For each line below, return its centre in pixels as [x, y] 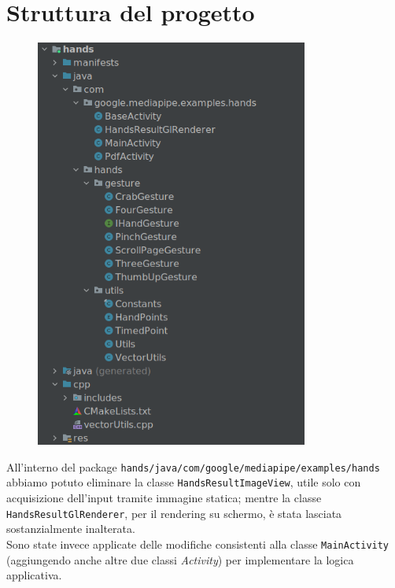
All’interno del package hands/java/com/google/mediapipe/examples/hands [193, 466]
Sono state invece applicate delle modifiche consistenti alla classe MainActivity [198, 544]
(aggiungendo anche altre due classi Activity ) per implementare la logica [180, 559]
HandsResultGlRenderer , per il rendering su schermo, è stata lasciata [174, 513]
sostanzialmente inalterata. [71, 529]
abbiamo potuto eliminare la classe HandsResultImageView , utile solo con [184, 482]
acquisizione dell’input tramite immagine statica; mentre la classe [164, 498]
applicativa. [34, 575]
